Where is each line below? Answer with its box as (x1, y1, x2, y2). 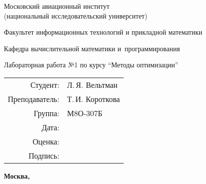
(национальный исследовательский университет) (4, 10, 148, 20)
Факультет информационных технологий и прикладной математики (4, 27, 203, 37)
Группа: (34, 107, 59, 119)
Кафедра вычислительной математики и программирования (4, 43, 180, 53)
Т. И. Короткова (67, 93, 120, 104)
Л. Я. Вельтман (67, 79, 118, 90)
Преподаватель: (8, 93, 59, 104)
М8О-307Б (67, 107, 103, 119)
